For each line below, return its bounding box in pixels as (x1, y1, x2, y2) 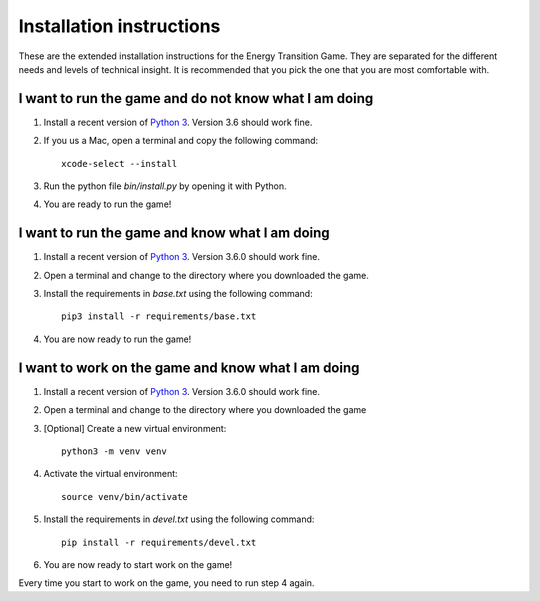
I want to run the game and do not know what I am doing (18, 90, 374, 107)
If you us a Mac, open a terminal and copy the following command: (43, 135, 319, 147)
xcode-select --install (61, 158, 178, 169)
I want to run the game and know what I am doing (18, 225, 330, 242)
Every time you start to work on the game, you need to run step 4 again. (18, 577, 315, 589)
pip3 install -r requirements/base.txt (61, 311, 257, 322)
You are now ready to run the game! (43, 333, 192, 345)
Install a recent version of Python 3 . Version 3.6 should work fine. (43, 116, 313, 128)
